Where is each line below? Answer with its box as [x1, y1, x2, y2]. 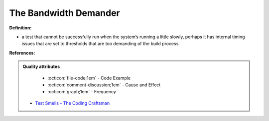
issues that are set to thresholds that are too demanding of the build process [21, 41, 179, 47]
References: [9, 50, 35, 56]
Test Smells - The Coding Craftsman [35, 100, 110, 106]
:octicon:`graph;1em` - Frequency [47, 89, 117, 95]
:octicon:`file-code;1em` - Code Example [47, 75, 131, 81]
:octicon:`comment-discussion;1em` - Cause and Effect [47, 82, 161, 88]
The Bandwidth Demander [9, 7, 121, 18]
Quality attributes [22, 63, 60, 69]
